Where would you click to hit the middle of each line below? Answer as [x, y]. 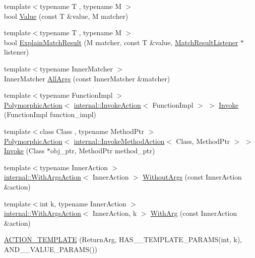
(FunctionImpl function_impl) [50, 114]
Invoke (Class [24, 151]
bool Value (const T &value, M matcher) [66, 16]
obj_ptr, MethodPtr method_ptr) [103, 151]
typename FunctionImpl [76, 95]
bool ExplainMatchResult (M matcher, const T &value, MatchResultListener [121, 42]
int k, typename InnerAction [83, 203]
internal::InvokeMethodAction [119, 141]
